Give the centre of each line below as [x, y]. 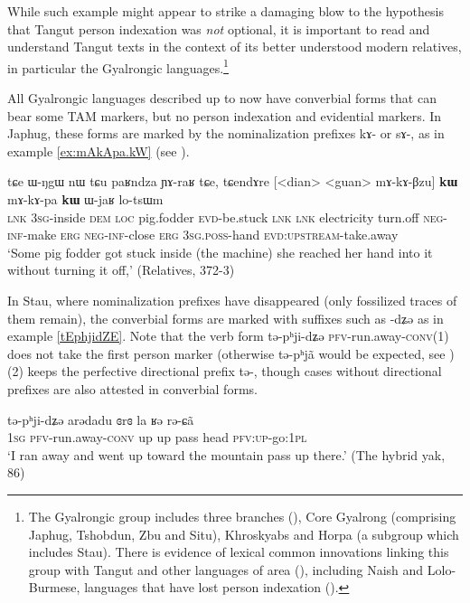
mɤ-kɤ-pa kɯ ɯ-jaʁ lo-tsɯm [85, 199]
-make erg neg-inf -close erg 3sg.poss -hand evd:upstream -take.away [211, 235]
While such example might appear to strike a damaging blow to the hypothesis [226, 11]
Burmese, [54, 587]
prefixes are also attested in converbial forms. [132, 388]
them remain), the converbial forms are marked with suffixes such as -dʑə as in [226, 318]
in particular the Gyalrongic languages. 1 [118, 66]
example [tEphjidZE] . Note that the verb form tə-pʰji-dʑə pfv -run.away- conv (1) [228, 336]
